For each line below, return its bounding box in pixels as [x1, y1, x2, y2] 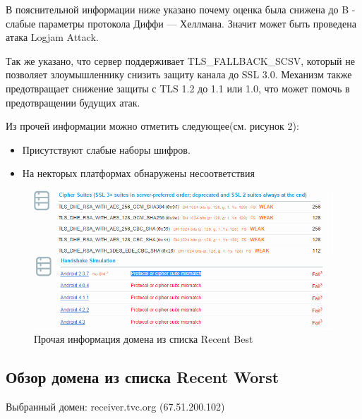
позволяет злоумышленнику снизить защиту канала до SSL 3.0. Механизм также [6, 67, 352, 82]
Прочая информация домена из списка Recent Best [34, 332, 253, 346]
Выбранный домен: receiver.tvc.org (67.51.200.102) [6, 399, 225, 414]
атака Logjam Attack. [6, 30, 99, 44]
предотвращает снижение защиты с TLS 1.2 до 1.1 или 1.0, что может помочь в [6, 80, 350, 95]
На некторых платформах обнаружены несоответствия [22, 166, 255, 181]
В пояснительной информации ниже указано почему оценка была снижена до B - [6, 2, 356, 16]
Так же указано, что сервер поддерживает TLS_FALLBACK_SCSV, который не [6, 53, 355, 68]
